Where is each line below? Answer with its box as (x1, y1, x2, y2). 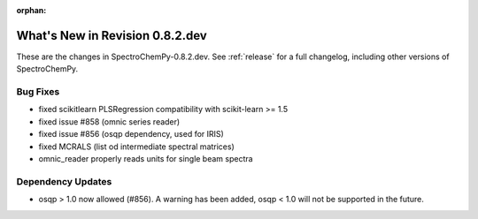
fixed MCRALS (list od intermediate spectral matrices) (38, 141, 235, 152)
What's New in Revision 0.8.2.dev (16, 27, 207, 43)
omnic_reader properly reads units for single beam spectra (38, 154, 253, 163)
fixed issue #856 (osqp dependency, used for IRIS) (38, 129, 225, 140)
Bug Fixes (16, 86, 60, 98)
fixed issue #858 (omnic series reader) (38, 116, 181, 127)
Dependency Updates (16, 175, 112, 187)
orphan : (16, 5, 47, 15)
